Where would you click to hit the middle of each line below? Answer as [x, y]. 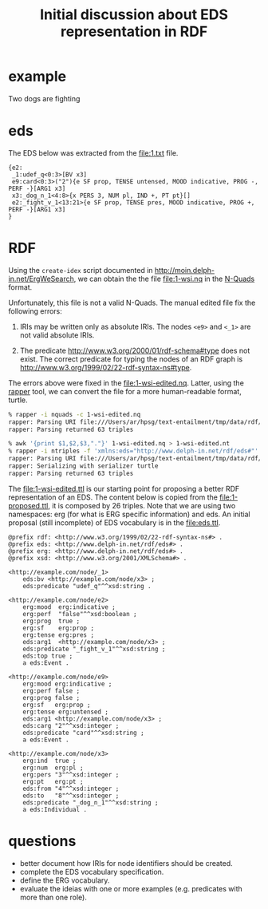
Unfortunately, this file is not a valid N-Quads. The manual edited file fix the [132, 302]
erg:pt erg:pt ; [53, 781]
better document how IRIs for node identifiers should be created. [126, 863]
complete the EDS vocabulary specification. [92, 871]
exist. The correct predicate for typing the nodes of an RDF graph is [131, 359]
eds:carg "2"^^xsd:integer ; [71, 725]
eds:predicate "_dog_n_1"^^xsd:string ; [91, 802]
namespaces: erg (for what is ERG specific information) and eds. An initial [129, 514]
